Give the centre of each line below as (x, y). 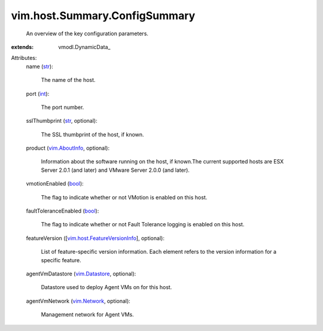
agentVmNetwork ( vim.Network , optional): (78, 301)
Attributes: (24, 58)
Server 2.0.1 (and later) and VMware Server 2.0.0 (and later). (115, 170)
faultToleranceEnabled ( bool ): (63, 211)
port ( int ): (38, 93)
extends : (22, 47)
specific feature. (61, 260)
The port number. (63, 107)
